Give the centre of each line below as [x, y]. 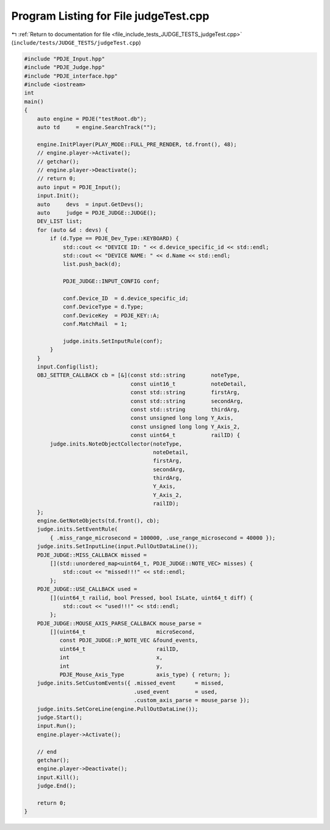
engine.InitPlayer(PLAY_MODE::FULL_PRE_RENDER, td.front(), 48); [137, 144]
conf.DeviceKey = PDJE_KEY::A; [111, 315]
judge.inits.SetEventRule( [78, 529]
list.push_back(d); [92, 264]
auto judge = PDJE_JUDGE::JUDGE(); [97, 213]
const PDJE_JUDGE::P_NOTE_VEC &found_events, [129, 641]
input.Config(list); [68, 366]
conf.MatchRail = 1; [95, 324]
